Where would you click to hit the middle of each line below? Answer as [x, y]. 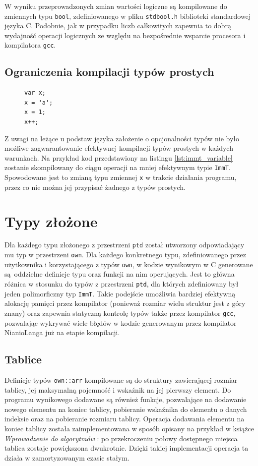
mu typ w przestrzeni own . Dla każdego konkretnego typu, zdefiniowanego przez [126, 255]
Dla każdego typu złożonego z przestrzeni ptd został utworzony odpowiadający [125, 245]
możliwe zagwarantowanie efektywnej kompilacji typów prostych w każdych [119, 148]
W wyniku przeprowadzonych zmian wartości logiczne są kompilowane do [116, 6]
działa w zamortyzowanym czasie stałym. [67, 457]
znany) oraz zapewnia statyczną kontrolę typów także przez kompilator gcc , [120, 313]
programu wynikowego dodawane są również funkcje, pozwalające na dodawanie [126, 399]
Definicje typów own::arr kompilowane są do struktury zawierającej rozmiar [121, 380]
